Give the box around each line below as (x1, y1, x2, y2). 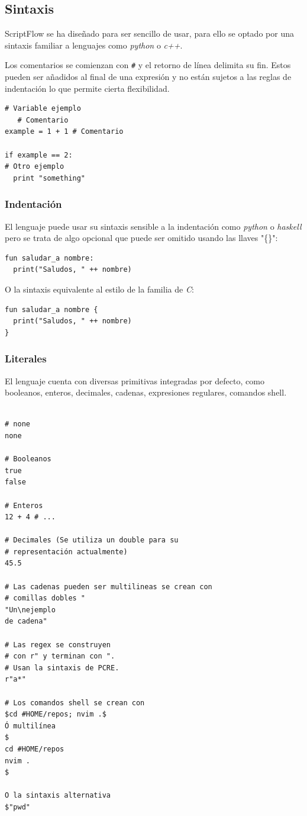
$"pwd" (5, 802, 30, 811)
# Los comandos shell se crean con (5, 698, 145, 707)
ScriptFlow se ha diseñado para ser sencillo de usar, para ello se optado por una (5, 27, 294, 40)
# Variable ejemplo (5, 104, 81, 113)
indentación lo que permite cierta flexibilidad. (5, 82, 170, 94)
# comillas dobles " (5, 594, 86, 603)
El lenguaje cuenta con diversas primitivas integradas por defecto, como (5, 374, 264, 387)
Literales (5, 351, 47, 366)
